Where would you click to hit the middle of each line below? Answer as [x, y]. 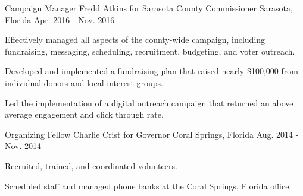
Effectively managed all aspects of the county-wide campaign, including [135, 39]
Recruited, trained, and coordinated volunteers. [91, 165]
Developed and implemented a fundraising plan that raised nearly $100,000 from [151, 71]
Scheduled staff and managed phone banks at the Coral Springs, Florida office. [148, 186]
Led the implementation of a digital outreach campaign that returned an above [149, 102]
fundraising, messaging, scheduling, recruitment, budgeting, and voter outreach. [150, 51]
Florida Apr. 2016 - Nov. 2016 [60, 19]
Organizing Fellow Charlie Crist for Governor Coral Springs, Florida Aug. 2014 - [152, 134]
